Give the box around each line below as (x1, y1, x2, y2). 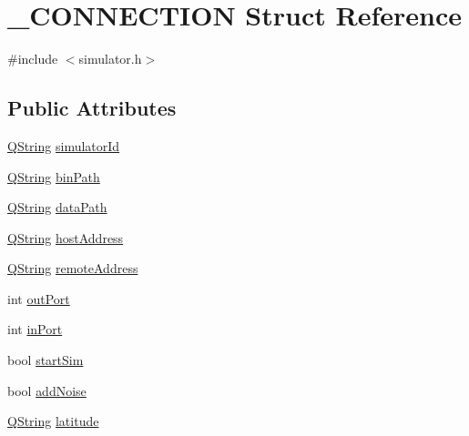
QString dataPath (7, 198, 107, 217)
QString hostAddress (7, 228, 124, 247)
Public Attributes (7, 94, 177, 122)
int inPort (7, 319, 63, 339)
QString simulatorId (7, 136, 120, 155)
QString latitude (7, 411, 99, 431)
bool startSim (7, 350, 84, 370)
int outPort (7, 289, 70, 308)
